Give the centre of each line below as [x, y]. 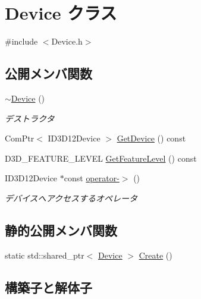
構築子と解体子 [48, 287]
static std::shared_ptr [45, 255]
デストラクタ [30, 118]
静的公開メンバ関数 [61, 230]
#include [21, 41]
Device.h [67, 41]
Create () [156, 255]
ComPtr [20, 138]
